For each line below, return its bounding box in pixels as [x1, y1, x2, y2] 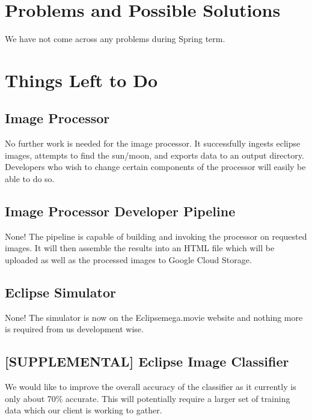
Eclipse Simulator [5, 283, 116, 302]
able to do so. [5, 172, 55, 185]
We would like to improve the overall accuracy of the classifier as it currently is [5, 380, 296, 393]
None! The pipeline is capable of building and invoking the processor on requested [5, 230, 307, 242]
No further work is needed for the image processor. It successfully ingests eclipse [5, 137, 301, 150]
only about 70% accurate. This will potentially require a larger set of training [5, 392, 290, 404]
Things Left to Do [5, 67, 158, 92]
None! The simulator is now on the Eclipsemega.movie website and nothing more [5, 311, 303, 323]
